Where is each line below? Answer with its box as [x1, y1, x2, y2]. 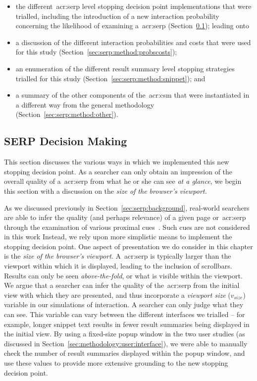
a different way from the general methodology [15, 99, 154, 109]
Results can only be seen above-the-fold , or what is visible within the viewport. [4, 270, 243, 280]
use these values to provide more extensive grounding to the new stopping [4, 358, 228, 368]
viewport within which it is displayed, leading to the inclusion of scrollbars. [4, 261, 232, 271]
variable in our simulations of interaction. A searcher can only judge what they [4, 299, 244, 310]
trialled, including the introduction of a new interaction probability [15, 10, 219, 21]
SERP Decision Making [4, 133, 127, 149]
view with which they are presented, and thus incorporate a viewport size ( [4, 289, 231, 300]
